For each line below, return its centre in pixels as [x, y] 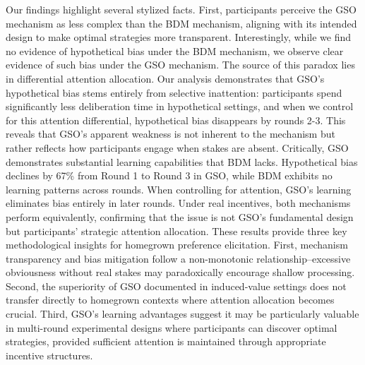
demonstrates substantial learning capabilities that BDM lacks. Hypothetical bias [182, 161]
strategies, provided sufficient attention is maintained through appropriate [166, 341]
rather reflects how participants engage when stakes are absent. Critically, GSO [177, 147]
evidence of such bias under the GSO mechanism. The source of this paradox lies [180, 65]
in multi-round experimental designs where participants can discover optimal [172, 327]
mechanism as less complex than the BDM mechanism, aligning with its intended [181, 23]
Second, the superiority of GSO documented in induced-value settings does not [176, 286]
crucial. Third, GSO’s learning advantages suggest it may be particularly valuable [182, 314]
